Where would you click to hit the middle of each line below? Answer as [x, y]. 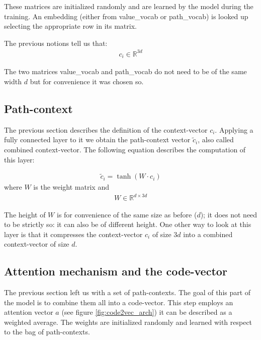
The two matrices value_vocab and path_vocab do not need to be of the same [125, 71]
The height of [25, 214]
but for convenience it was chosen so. [87, 81]
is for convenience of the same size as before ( [127, 214]
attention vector [29, 312]
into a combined [208, 234]
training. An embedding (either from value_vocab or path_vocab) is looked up [126, 16]
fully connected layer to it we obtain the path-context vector [97, 139]
